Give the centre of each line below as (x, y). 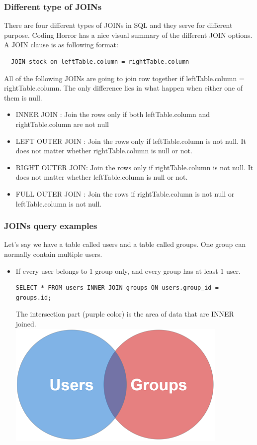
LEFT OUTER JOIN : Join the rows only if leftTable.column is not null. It (131, 141)
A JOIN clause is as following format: (61, 45)
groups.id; (34, 297)
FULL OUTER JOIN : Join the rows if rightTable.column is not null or (125, 193)
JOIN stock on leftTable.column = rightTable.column (100, 62)
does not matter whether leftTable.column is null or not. (102, 177)
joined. (26, 323)
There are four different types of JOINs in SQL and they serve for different (118, 25)
